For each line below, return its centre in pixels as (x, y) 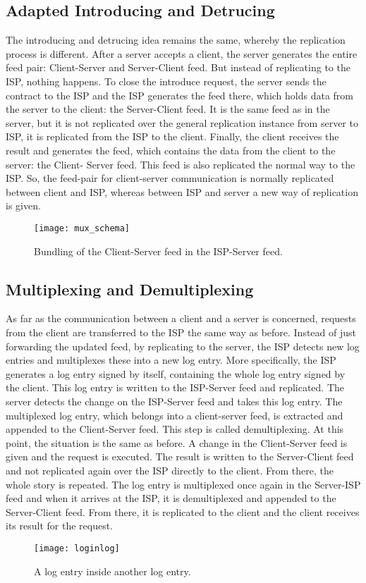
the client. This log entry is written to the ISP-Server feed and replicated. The (175, 387)
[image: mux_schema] (82, 228)
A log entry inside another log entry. (112, 571)
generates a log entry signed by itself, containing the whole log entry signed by (176, 373)
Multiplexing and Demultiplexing (130, 289)
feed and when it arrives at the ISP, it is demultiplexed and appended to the (171, 498)
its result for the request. (60, 526)
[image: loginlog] (77, 548)
